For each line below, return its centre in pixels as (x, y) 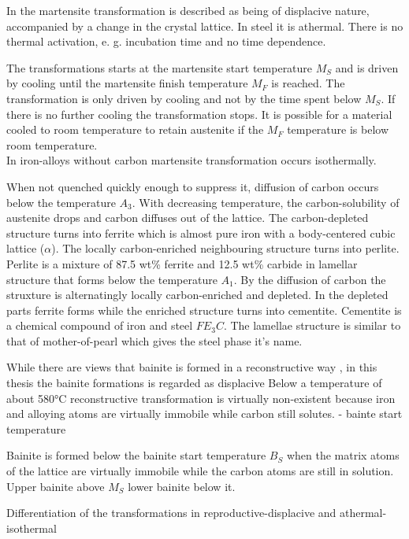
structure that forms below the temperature (112, 279)
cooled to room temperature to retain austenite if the (135, 129)
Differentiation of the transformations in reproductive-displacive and (171, 513)
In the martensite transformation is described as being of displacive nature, (188, 10)
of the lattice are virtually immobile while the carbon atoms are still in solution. (200, 471)
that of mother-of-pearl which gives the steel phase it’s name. (154, 340)
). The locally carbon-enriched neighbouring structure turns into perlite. (225, 248)
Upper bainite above (56, 486)
